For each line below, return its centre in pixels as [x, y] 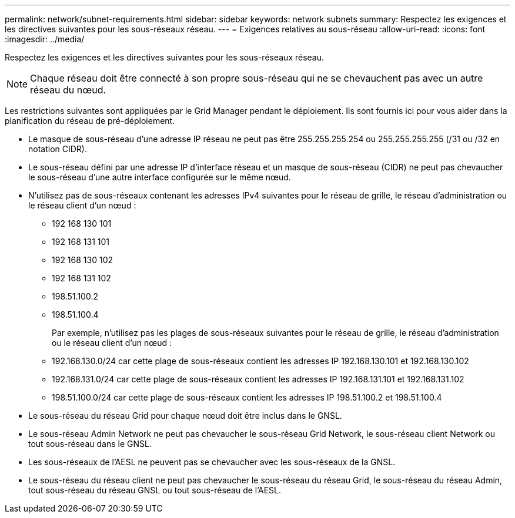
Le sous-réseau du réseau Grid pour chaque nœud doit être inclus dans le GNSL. [185, 416]
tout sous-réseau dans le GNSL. [90, 444]
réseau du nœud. [68, 90]
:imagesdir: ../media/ [45, 39]
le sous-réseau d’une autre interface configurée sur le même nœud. [160, 177]
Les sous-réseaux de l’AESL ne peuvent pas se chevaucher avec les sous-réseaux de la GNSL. [212, 462]
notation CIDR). [58, 149]
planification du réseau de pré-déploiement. [90, 121]
